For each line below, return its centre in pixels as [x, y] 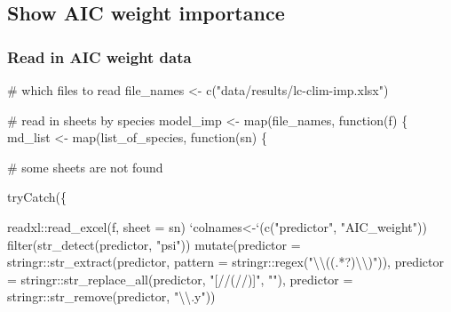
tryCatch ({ [37, 197]
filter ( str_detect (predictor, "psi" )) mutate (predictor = [154, 244]
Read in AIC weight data [99, 56]
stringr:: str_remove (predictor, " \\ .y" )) [111, 296]
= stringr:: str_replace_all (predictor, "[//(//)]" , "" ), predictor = [180, 279]
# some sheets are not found [85, 167]
